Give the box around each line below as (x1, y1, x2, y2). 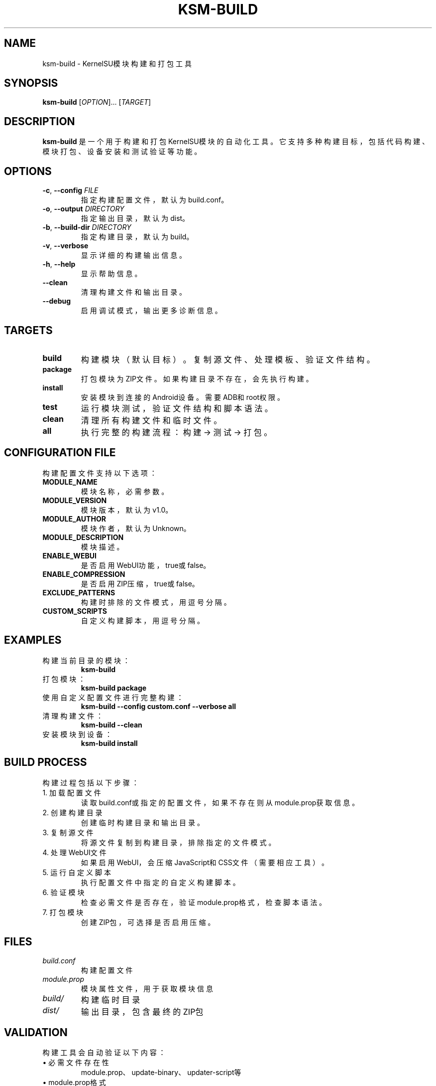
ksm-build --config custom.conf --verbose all (81, 702, 236, 711)
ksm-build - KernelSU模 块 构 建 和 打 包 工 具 (42, 59, 192, 68)
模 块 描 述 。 (81, 542, 124, 551)
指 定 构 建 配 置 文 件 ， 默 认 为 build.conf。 (81, 195, 228, 204)
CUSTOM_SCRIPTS (42, 606, 107, 615)
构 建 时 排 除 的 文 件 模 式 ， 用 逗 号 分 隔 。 (81, 597, 231, 606)
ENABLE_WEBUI (42, 551, 97, 560)
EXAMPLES (4, 634, 62, 647)
